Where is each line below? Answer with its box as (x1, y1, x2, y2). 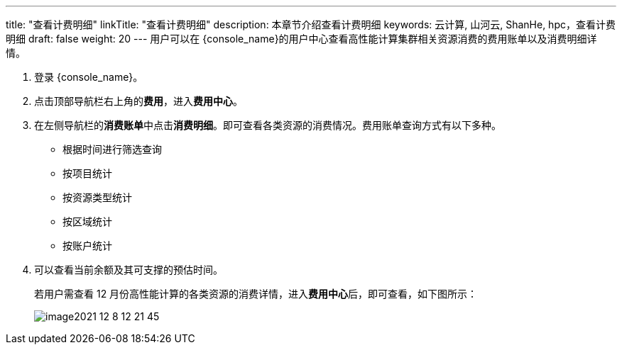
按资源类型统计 (62, 191, 132, 203)
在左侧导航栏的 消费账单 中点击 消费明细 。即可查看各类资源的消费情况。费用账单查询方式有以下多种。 (34, 119, 501, 131)
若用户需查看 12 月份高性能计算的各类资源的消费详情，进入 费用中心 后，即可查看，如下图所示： (34, 288, 478, 300)
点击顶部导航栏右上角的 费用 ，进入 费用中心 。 (34, 95, 243, 107)
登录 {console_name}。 (34, 71, 143, 83)
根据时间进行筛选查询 (62, 143, 162, 155)
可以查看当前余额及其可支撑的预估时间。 (34, 264, 223, 276)
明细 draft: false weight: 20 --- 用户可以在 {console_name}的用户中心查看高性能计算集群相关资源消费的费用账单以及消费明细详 (6, 33, 597, 45)
